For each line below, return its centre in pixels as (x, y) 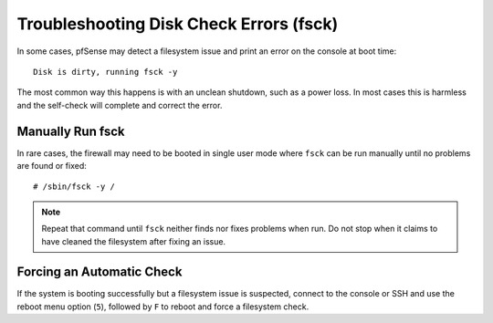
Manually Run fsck (71, 131)
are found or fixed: (52, 166)
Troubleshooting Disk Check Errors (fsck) (178, 24)
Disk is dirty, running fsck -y (105, 72)
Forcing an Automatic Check (100, 272)
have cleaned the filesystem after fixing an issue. (134, 241)
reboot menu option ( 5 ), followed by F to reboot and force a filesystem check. (163, 307)
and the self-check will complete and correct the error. (120, 105)
